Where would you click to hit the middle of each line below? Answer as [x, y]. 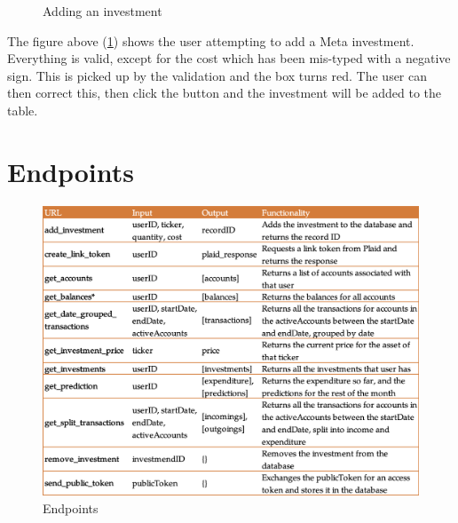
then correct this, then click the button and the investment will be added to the [225, 93]
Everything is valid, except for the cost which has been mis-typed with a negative [229, 58]
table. [23, 110]
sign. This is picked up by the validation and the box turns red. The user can [217, 75]
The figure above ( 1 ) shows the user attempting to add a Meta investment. [211, 40]
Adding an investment [103, 11]
